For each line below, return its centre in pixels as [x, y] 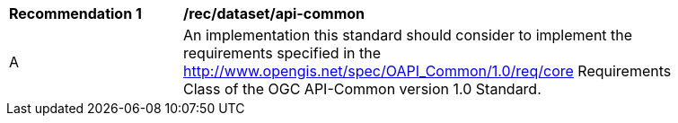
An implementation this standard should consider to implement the [408, 35]
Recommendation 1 [75, 13]
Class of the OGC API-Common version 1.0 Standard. [362, 89]
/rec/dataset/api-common [274, 13]
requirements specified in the [282, 53]
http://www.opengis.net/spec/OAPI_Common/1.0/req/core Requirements [427, 71]
